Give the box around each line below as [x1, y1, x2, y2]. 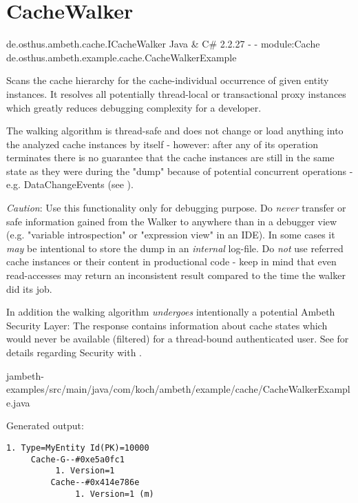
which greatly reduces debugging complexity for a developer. [6, 100, 262, 114]
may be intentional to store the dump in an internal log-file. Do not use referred [6, 240, 344, 255]
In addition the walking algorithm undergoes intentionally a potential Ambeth [6, 305, 335, 319]
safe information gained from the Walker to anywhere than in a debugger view [6, 214, 337, 228]
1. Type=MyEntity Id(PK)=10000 [6, 442, 149, 453]
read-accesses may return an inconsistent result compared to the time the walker [6, 268, 346, 283]
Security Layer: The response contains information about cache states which [6, 318, 328, 332]
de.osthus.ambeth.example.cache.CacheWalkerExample [6, 50, 237, 64]
